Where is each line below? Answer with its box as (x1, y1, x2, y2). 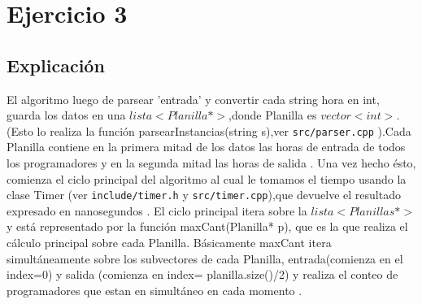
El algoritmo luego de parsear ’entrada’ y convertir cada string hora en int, (7, 90, 380, 107)
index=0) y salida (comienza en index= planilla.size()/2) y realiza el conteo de (7, 266, 398, 283)
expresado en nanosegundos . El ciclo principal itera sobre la (7, 202, 307, 219)
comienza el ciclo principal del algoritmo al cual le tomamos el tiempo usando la (7, 170, 407, 187)
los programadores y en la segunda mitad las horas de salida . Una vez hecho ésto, (7, 154, 416, 172)
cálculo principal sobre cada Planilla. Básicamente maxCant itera (7, 234, 332, 251)
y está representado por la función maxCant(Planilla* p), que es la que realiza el (7, 218, 408, 235)
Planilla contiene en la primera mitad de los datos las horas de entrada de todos (7, 138, 406, 155)
